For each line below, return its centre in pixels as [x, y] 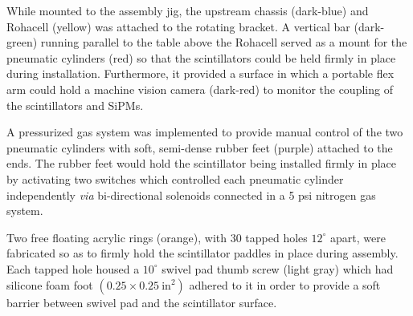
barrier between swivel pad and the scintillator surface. [142, 302]
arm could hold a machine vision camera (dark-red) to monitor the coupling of [200, 89]
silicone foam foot [50, 284]
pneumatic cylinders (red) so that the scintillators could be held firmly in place [201, 57]
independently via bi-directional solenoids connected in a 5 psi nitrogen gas [191, 194]
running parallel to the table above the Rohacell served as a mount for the [224, 42]
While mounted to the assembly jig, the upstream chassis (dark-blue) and [188, 10]
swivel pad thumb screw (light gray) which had [278, 268]
